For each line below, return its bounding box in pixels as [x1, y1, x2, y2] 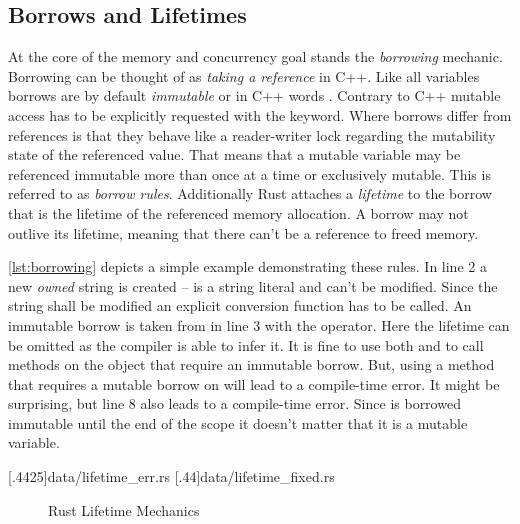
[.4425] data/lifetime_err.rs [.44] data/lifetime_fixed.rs [8, 466, 335, 487]
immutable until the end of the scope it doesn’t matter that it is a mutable [8, 412, 468, 433]
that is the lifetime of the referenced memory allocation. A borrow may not [8, 202, 469, 223]
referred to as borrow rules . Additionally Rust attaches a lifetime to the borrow [8, 183, 492, 204]
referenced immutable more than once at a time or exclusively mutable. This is [8, 163, 491, 184]
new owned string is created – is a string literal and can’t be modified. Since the [8, 275, 498, 296]
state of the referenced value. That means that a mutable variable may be [8, 144, 461, 165]
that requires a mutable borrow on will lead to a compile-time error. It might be [8, 373, 500, 394]
